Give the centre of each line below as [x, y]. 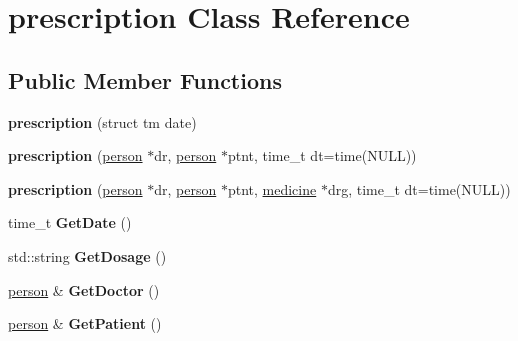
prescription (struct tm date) [102, 121]
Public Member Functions [145, 79]
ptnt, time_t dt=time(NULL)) [322, 155]
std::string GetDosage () [87, 255]
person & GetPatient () [85, 323]
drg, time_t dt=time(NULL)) [419, 188]
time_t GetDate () [70, 222]
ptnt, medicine [272, 188]
